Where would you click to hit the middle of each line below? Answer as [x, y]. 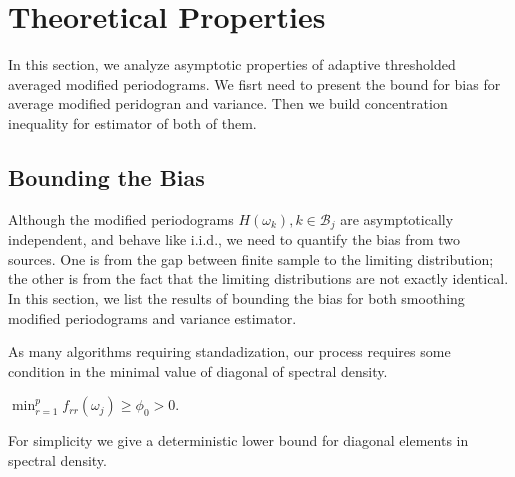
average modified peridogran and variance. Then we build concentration [228, 103]
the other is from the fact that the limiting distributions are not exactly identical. [258, 278]
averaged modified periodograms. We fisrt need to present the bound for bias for [254, 83]
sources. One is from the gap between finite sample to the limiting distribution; [251, 258]
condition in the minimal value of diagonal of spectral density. [198, 370]
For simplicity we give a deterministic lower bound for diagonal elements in [238, 440]
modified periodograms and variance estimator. [152, 317]
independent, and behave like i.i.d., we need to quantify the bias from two [234, 239]
